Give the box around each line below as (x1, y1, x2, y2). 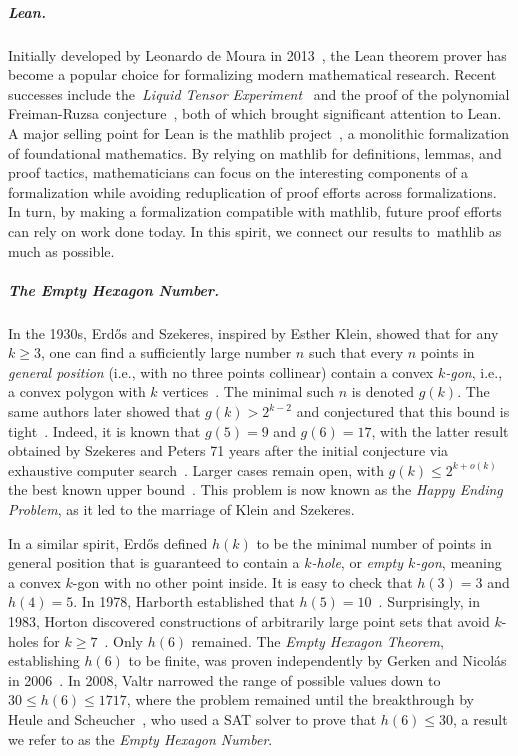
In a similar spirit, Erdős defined (8, 532, 208, 553)
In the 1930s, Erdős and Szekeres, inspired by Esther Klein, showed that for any (8, 322, 499, 343)
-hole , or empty (311, 552, 404, 573)
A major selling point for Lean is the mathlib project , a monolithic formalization (8, 122, 510, 143)
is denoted (351, 381, 415, 402)
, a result (453, 708, 508, 729)
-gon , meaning (415, 552, 502, 573)
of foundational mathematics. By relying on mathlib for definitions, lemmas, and (8, 142, 502, 163)
